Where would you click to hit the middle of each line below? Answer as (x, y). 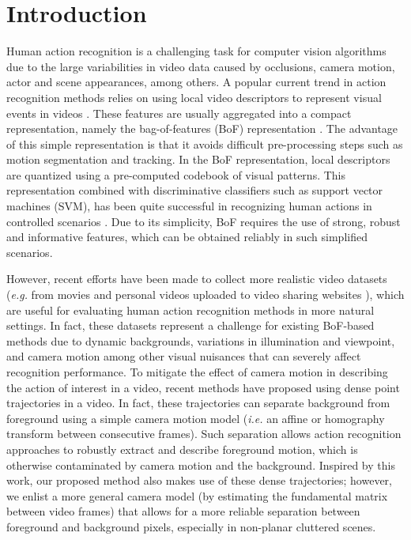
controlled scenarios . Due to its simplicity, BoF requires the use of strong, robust (204, 221)
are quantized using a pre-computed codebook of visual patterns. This (176, 174)
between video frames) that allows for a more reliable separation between (183, 511)
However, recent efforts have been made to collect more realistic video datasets (197, 279)
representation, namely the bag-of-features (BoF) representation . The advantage (202, 128)
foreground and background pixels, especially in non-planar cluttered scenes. (191, 526)
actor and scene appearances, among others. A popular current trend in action (196, 82)
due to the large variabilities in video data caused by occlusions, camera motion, (201, 66)
